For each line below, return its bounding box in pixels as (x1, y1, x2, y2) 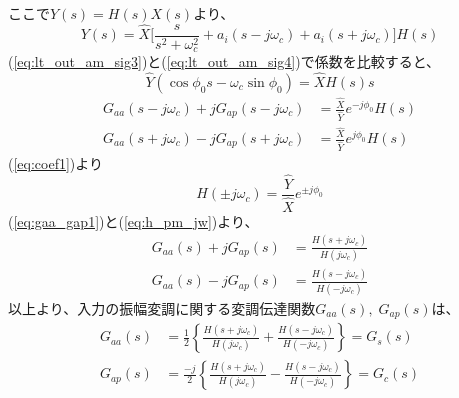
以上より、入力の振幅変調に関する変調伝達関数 (8, 297, 316, 318)
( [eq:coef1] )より (8, 152, 104, 173)
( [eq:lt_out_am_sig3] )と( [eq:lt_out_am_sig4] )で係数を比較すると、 (8, 51, 441, 72)
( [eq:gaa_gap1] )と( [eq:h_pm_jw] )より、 (8, 210, 259, 231)
